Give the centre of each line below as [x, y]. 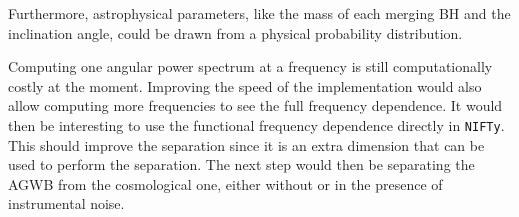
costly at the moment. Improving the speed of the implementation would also [245, 85]
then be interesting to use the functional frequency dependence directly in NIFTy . [256, 124]
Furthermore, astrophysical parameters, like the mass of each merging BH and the [259, 13]
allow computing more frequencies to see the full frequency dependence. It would [255, 105]
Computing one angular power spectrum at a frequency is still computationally [250, 66]
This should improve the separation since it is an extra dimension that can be [246, 144]
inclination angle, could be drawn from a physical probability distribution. [235, 32]
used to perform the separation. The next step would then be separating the [241, 164]
